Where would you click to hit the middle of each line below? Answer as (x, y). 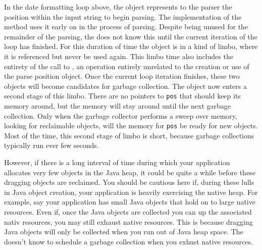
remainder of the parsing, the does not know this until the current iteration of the (131, 36)
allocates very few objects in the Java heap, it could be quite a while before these (130, 172)
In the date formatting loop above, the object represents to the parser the (118, 7)
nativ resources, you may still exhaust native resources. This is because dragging (128, 221)
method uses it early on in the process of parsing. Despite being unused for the (126, 27)
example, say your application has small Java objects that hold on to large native (130, 202)
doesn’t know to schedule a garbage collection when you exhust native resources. (128, 241)
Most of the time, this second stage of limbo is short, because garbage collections (129, 135)
